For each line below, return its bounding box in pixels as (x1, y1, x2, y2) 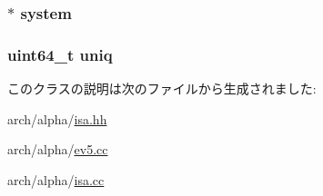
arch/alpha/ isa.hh (7, 109, 107, 128)
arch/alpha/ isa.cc (7, 170, 105, 189)
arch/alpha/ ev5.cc (7, 140, 108, 159)
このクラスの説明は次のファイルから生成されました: (7, 79, 317, 98)
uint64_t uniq (7, 43, 113, 65)
